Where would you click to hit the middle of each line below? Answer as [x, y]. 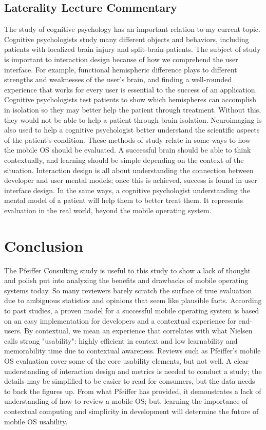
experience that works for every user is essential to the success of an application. [131, 89]
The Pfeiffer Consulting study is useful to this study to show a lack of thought [127, 270]
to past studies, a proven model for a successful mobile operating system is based [132, 310]
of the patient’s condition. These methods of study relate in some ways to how [127, 139]
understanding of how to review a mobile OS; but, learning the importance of [126, 401]
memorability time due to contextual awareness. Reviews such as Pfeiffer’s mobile [132, 351]
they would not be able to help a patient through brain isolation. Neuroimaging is [133, 119]
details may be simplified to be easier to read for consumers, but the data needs [130, 381]
